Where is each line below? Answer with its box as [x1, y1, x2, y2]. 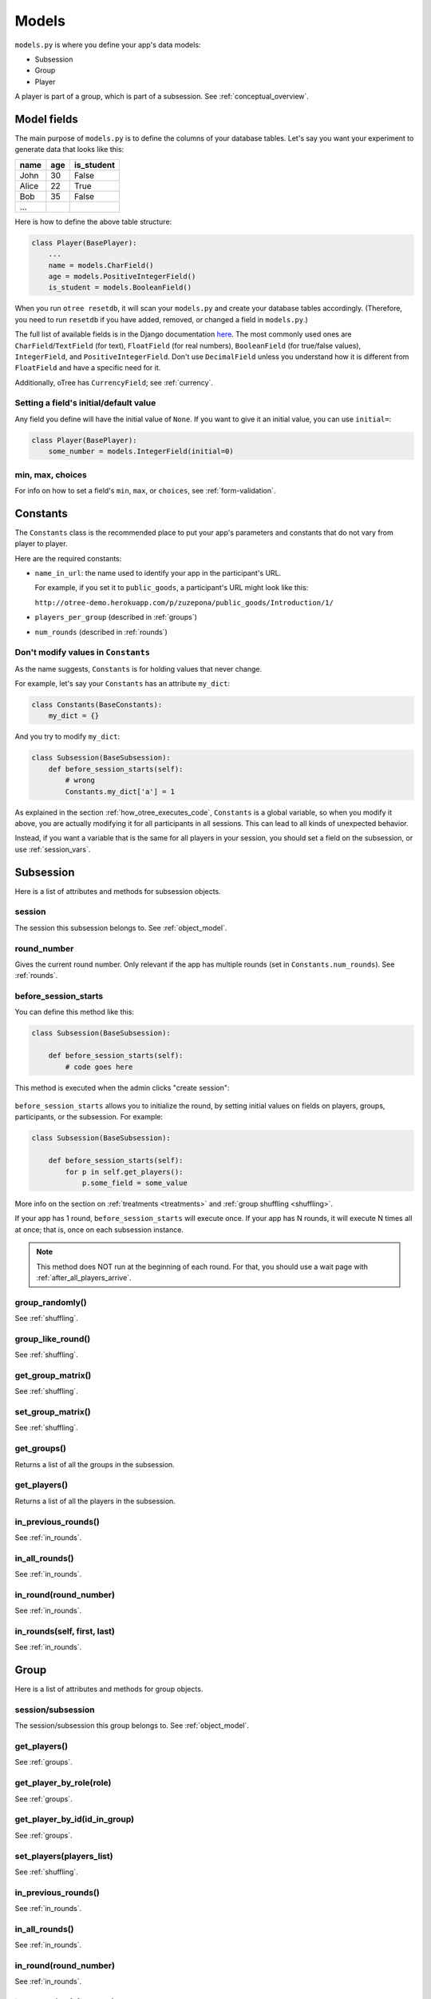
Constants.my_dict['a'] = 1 [65, 787, 176, 796]
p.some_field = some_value [81, 1178, 188, 1187]
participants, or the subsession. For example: [14, 1112, 164, 1122]
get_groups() [14, 1443, 67, 1454]
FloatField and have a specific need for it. [14, 363, 161, 373]
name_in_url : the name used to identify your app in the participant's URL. [34, 569, 282, 577]
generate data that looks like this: [14, 145, 125, 154]
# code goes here [65, 1062, 133, 1071]
